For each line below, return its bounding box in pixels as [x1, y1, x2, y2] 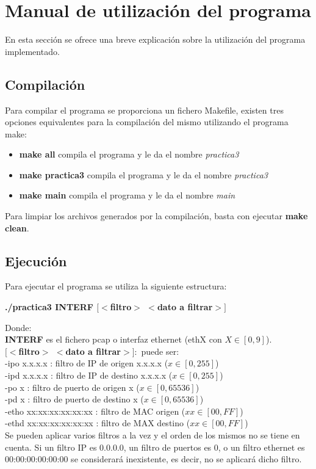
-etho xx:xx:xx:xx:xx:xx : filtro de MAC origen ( [5, 404, 185, 417]
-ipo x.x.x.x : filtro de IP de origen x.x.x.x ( [5, 357, 168, 369]
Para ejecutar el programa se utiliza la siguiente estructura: [5, 280, 227, 293]
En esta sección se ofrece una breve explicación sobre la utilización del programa [5, 33, 306, 46]
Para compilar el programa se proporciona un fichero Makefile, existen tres [5, 103, 284, 116]
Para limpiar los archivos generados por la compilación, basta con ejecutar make [5, 209, 308, 222]
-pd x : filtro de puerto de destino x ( [5, 393, 144, 405]
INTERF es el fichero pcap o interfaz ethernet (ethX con [5, 333, 222, 346]
